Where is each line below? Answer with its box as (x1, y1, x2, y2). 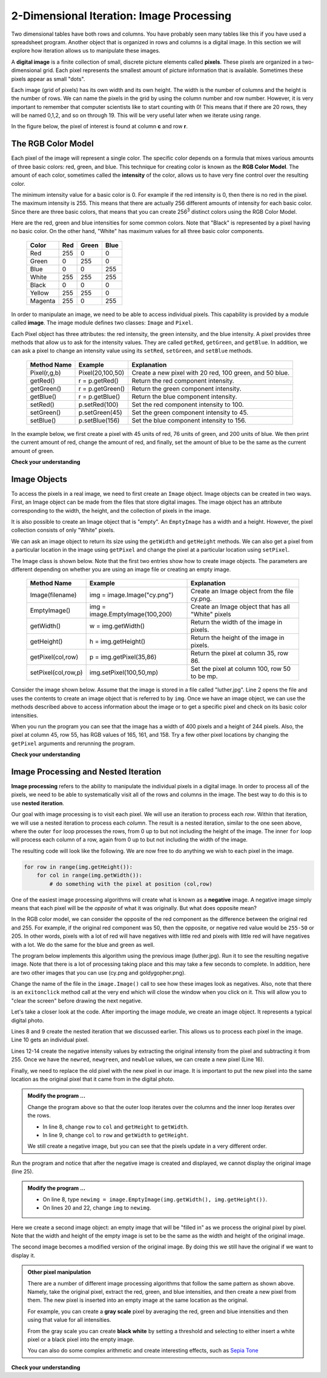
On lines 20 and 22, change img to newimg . (42, 1204, 151, 1212)
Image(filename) (30, 591, 77, 599)
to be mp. (190, 672, 218, 681)
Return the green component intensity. (131, 384, 242, 393)
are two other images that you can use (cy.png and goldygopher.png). (11, 969, 186, 976)
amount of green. (11, 447, 54, 454)
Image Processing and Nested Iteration (11, 766, 162, 777)
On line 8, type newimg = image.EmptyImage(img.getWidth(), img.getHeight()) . (42, 1196, 268, 1203)
